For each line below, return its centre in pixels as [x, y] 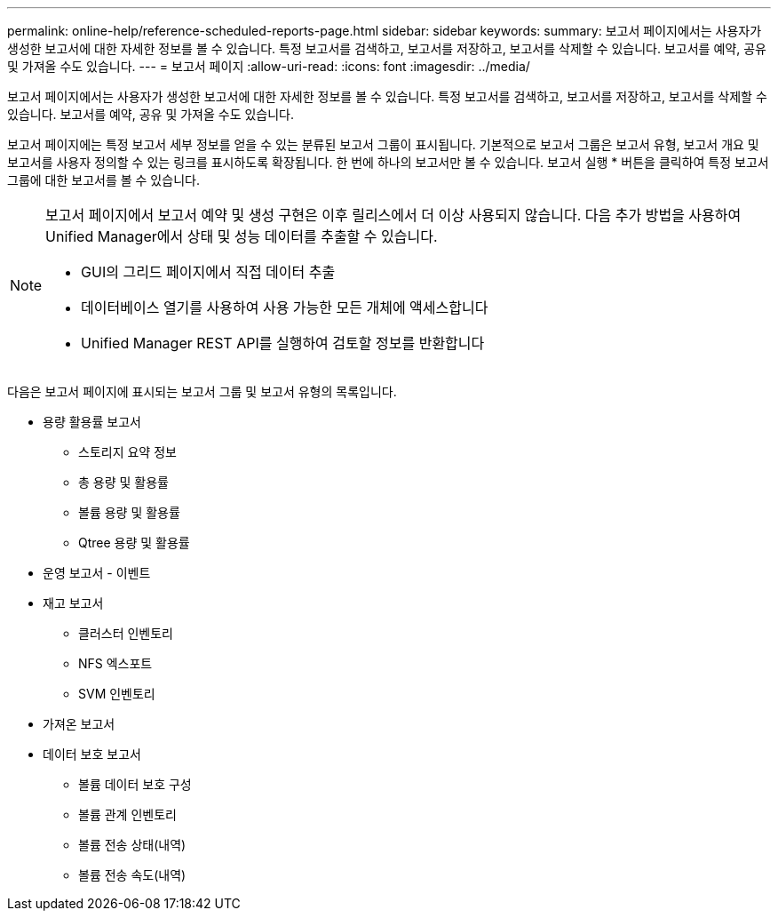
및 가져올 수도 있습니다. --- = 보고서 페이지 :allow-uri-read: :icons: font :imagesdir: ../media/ [269, 66]
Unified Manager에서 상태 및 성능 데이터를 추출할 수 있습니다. [242, 236]
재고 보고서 [73, 603]
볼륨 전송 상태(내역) [132, 845]
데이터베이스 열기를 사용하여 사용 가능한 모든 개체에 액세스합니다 [285, 307]
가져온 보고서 [79, 724]
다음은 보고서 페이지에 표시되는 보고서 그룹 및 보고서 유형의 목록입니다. [202, 391]
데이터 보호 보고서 [92, 754]
